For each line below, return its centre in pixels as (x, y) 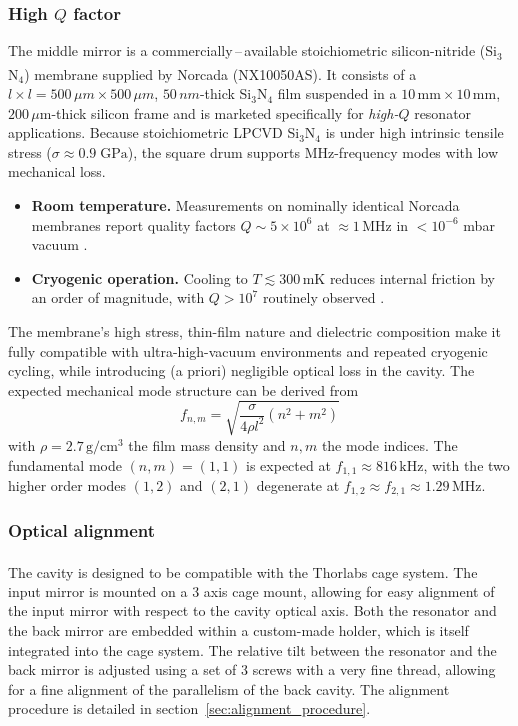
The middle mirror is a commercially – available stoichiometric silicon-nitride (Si (252, 50)
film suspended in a (337, 93)
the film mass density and (207, 444)
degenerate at (298, 484)
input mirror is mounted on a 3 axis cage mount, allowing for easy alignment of (251, 590)
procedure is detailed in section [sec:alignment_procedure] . (189, 708)
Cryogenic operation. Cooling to (139, 277)
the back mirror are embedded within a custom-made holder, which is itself (238, 630)
